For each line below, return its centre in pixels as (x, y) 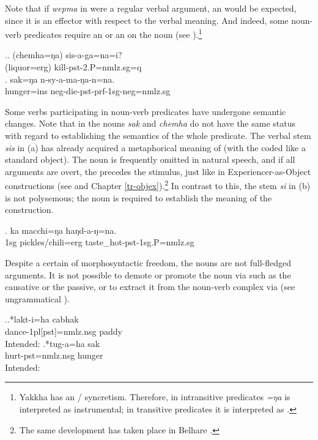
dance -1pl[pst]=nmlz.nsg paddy (64, 331)
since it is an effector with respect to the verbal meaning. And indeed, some (147, 20)
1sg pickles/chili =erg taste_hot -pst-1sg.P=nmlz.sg (100, 242)
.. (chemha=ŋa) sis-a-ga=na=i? (64, 55)
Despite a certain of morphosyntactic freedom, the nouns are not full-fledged (148, 263)
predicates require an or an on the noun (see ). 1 (113, 33)
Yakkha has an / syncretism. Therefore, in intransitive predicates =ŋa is (155, 397)
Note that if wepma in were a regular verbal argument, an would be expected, (151, 8)
